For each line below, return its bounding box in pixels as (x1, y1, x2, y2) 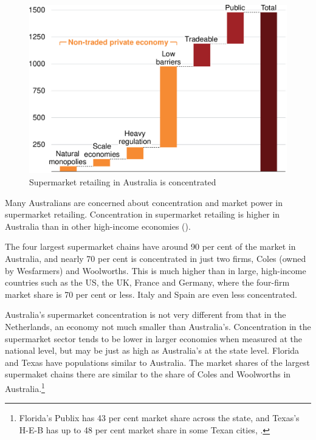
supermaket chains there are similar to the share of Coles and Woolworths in (5, 368, 291, 380)
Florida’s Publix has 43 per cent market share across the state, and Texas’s (19, 411, 300, 424)
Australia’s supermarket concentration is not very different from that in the (5, 308, 286, 321)
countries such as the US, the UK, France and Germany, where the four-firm (5, 276, 290, 289)
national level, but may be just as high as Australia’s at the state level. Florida (5, 344, 300, 357)
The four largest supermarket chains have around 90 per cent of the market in (5, 240, 296, 253)
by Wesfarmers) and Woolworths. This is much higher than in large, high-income (5, 264, 306, 277)
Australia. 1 (5, 380, 45, 394)
